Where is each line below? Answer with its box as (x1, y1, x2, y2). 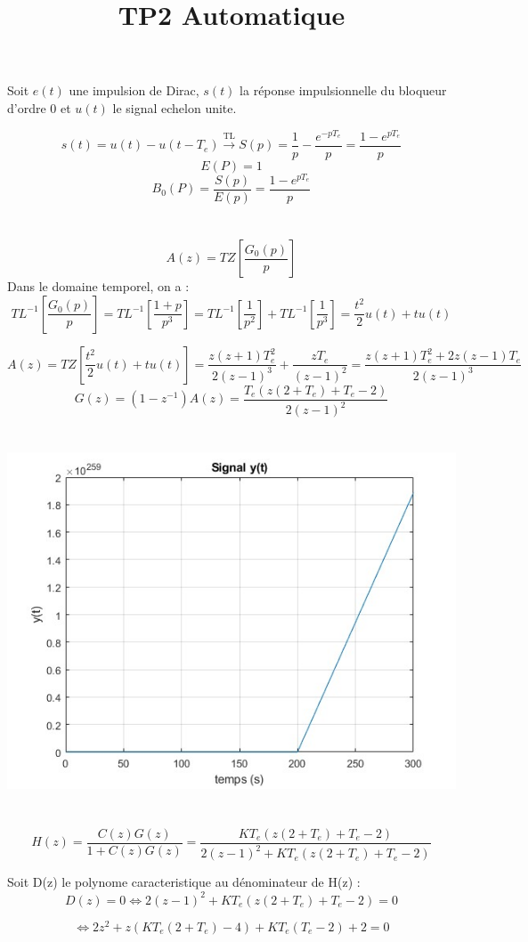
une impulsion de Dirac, (69, 81, 199, 100)
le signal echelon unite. (112, 98, 237, 117)
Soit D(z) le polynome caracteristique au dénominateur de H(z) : (7, 873, 361, 891)
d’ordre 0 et (7, 98, 71, 117)
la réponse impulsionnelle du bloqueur (240, 81, 447, 100)
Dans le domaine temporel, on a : (7, 277, 190, 296)
